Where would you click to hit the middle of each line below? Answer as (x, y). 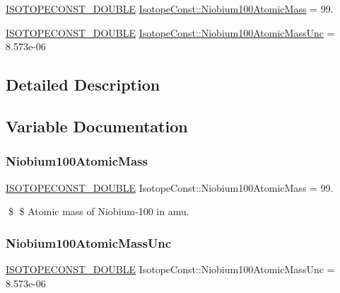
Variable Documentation (97, 126)
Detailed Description (83, 85)
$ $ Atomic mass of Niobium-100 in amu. (99, 211)
